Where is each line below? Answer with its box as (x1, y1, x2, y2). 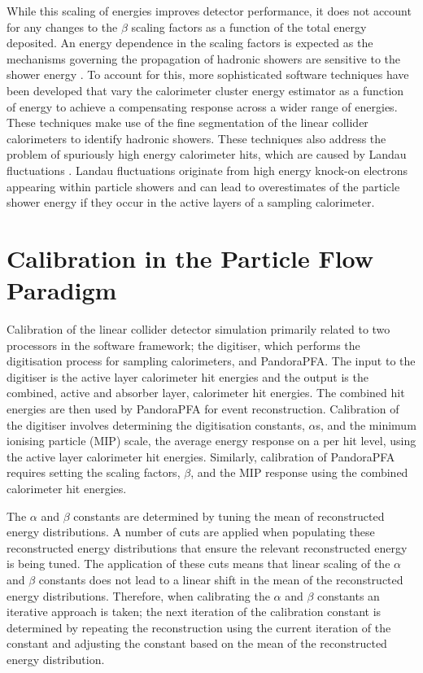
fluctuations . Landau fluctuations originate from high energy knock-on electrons (7, 161, 408, 178)
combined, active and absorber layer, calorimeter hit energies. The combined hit (7, 384, 405, 401)
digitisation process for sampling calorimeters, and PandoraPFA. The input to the (7, 352, 416, 369)
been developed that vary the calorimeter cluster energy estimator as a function (7, 81, 404, 98)
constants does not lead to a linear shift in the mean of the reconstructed (38, 570, 403, 588)
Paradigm (7, 273, 117, 307)
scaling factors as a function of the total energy (131, 18, 367, 35)
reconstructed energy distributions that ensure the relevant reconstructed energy (7, 539, 408, 556)
